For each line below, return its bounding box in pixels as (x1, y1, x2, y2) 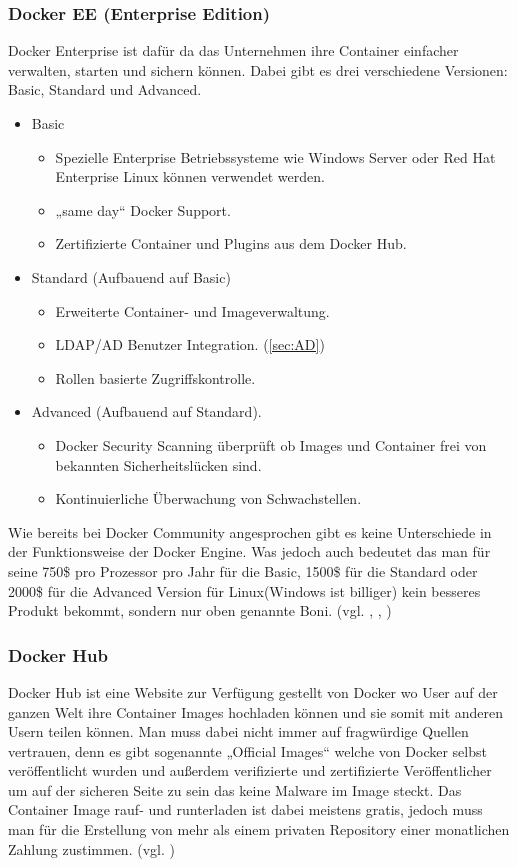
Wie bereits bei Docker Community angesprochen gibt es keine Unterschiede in (8, 521, 492, 542)
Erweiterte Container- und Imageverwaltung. (55, 300, 330, 321)
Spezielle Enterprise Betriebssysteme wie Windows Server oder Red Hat (55, 146, 496, 167)
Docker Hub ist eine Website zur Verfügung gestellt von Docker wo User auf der (8, 681, 498, 702)
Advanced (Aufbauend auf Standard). (31, 401, 262, 422)
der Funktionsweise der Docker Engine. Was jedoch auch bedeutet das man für (8, 541, 491, 562)
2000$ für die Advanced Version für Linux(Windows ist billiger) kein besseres (8, 580, 481, 601)
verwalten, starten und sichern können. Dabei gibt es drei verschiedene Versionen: (8, 59, 508, 80)
